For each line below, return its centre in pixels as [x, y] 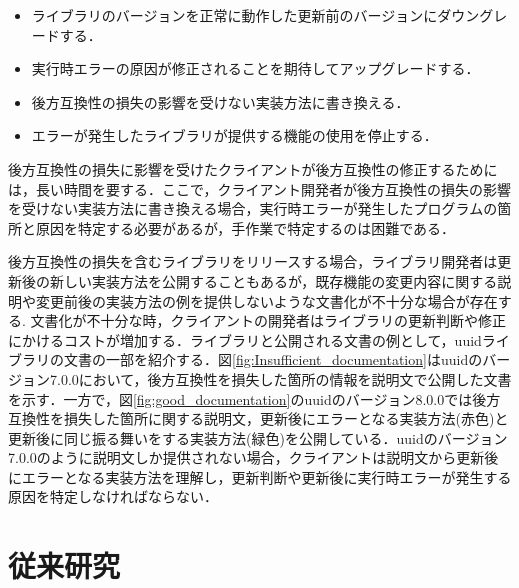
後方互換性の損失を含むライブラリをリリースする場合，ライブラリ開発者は [253, 261]
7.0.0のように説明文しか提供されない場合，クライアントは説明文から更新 [246, 457]
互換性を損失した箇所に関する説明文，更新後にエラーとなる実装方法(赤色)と [258, 418]
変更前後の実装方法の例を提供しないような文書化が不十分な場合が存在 [266, 300]
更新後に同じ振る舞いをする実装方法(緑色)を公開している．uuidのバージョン [258, 437]
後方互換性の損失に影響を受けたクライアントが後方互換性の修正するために [253, 168]
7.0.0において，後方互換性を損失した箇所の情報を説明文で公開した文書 [280, 378]
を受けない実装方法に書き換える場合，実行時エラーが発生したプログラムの [253, 208]
